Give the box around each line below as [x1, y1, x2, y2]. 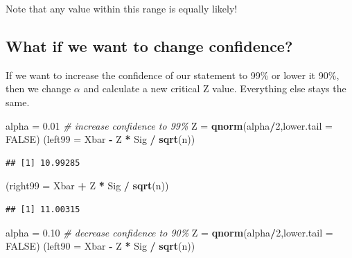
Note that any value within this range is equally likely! [6, 1, 238, 15]
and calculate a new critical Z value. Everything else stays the [83, 81, 346, 96]
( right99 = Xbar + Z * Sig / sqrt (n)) [6, 178, 169, 193]
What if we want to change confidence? [6, 35, 293, 56]
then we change [6, 81, 71, 96]
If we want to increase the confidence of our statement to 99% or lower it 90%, [6, 67, 340, 82]
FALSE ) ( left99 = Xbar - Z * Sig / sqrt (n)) [6, 132, 195, 146]
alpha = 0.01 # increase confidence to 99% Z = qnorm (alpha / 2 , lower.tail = [6, 118, 333, 132]
